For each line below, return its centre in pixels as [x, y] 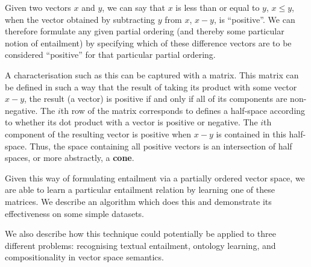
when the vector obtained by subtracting [80, 19]
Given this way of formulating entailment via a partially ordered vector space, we [155, 177]
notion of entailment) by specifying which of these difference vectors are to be [148, 42]
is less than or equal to [218, 7]
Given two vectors [38, 7]
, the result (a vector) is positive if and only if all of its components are [156, 99]
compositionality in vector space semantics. [84, 257]
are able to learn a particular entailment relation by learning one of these [140, 190]
